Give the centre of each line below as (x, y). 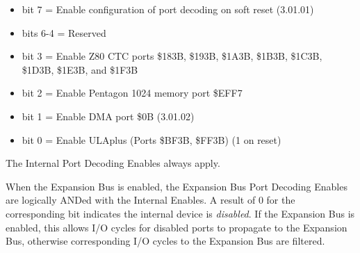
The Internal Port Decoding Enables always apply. (113, 163)
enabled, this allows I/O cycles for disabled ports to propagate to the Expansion (177, 227)
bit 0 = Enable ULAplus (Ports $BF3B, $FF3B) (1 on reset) (152, 139)
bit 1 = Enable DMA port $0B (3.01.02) (108, 116)
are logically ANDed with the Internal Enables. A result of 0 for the (150, 200)
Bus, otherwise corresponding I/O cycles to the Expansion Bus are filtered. (165, 241)
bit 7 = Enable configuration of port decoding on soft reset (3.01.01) (168, 9)
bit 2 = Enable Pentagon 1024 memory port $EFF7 (132, 93)
